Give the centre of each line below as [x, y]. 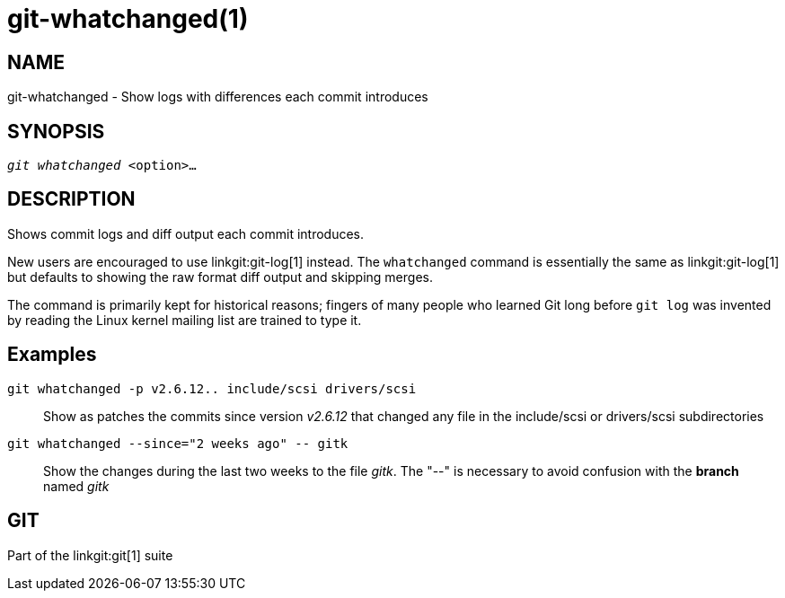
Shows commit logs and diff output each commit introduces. [186, 233]
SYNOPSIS [56, 131]
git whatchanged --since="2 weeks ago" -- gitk [178, 443]
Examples [52, 355]
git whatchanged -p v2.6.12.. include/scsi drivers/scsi [212, 388]
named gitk [76, 486]
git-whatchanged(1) [128, 19]
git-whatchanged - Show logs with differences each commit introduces [218, 97]
